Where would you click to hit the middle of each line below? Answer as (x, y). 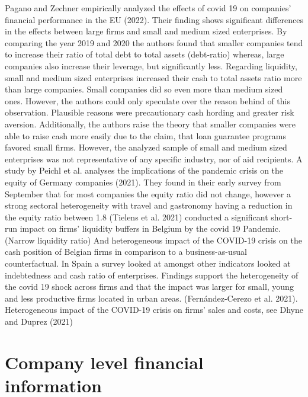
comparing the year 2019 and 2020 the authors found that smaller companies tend (154, 42)
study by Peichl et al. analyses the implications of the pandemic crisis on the (144, 170)
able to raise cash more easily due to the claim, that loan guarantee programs (145, 135)
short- (282, 217)
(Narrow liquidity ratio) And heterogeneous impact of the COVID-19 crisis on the (153, 240)
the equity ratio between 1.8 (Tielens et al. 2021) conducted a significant (137, 217)
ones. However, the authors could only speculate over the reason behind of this (147, 100)
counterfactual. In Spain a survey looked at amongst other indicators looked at (148, 263)
